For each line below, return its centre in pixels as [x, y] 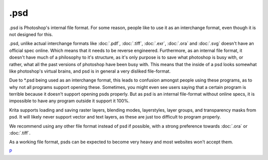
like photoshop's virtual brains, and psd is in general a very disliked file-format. [90, 71]
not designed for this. [31, 34]
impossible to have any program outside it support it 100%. [69, 101]
